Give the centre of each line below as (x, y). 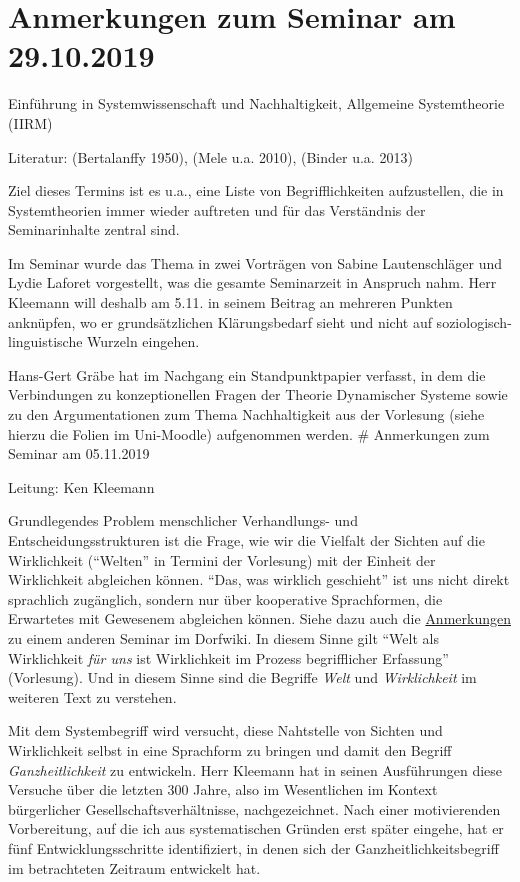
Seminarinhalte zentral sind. (94, 229)
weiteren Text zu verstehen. (92, 696)
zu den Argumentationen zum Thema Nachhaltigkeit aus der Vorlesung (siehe (246, 414)
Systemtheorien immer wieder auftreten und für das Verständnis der (217, 209)
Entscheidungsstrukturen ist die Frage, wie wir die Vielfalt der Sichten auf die (246, 540)
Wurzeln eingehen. (143, 341)
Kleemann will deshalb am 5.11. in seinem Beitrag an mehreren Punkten (230, 302)
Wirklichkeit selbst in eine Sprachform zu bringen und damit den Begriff (230, 749)
